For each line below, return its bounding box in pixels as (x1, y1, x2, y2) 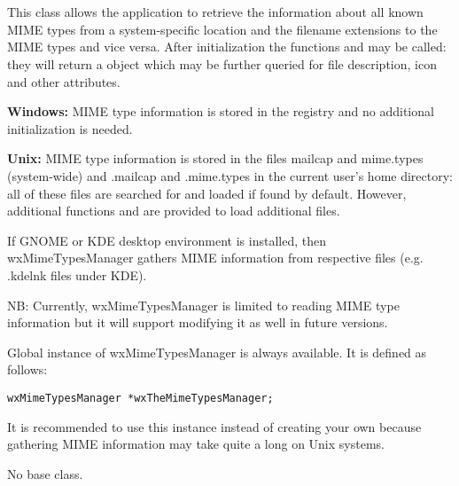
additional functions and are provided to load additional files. (7, 201, 340, 220)
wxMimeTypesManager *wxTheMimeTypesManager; (7, 391, 274, 404)
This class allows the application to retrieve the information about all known (7, 3, 424, 21)
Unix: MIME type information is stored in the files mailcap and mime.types (7, 149, 424, 168)
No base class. (7, 464, 83, 482)
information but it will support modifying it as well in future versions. (7, 313, 388, 332)
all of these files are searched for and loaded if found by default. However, (7, 184, 407, 202)
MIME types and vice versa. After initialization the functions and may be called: (7, 37, 447, 56)
